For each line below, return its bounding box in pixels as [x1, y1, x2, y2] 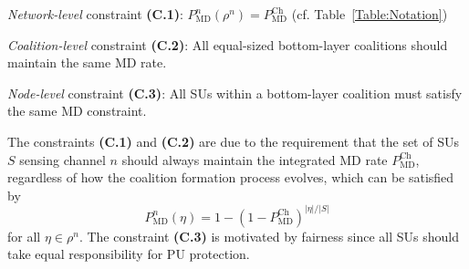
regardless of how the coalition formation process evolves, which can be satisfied [7, 168, 454, 187]
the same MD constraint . [7, 101, 147, 120]
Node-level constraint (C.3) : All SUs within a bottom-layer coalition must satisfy [7, 83, 463, 102]
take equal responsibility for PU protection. [7, 244, 250, 264]
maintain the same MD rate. [7, 53, 167, 72]
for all [7, 226, 41, 245]
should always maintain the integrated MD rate [121, 150, 388, 169]
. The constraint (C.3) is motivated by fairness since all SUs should [78, 226, 459, 245]
